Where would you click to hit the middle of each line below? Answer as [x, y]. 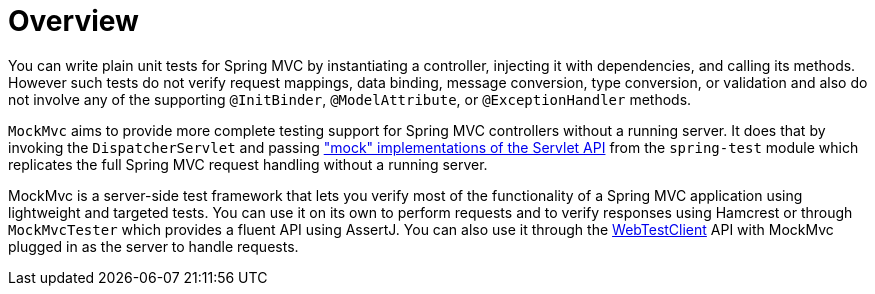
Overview [73, 21]
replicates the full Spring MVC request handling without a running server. [248, 164]
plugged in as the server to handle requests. [153, 246]
